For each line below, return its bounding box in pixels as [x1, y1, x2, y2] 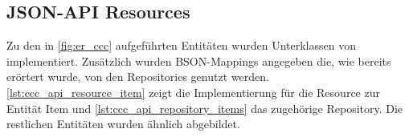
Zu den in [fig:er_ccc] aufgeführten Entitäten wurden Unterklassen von [6, 37, 356, 54]
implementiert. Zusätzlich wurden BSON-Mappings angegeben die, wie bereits [6, 52, 391, 69]
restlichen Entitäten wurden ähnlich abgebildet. [6, 115, 240, 132]
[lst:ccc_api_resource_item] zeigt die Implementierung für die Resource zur [6, 83, 380, 100]
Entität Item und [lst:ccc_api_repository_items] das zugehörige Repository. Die [6, 99, 403, 116]
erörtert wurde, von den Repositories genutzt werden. [6, 68, 269, 85]
